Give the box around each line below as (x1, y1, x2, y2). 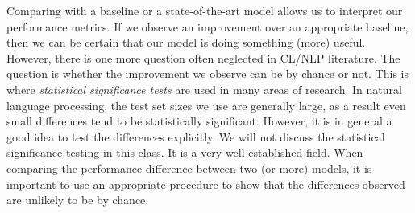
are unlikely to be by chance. (6, 191, 149, 208)
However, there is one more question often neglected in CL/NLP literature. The (6, 49, 400, 66)
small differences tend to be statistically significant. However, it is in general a (6, 113, 392, 129)
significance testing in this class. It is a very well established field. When (6, 144, 363, 161)
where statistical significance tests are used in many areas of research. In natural (6, 80, 402, 97)
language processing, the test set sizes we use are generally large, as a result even (6, 96, 406, 113)
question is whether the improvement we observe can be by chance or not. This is (6, 65, 409, 82)
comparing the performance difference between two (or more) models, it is (6, 159, 372, 176)
